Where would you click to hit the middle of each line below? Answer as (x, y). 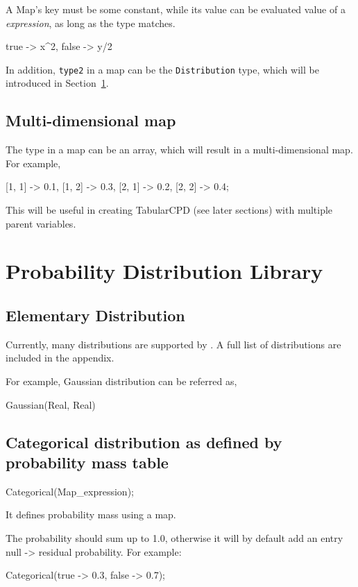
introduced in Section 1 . (57, 83)
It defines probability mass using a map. (91, 514)
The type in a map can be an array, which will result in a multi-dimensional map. (179, 150)
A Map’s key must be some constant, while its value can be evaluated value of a (176, 9)
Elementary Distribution (95, 315)
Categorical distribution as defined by (144, 442)
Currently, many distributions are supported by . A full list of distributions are (173, 344)
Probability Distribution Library (164, 271)
